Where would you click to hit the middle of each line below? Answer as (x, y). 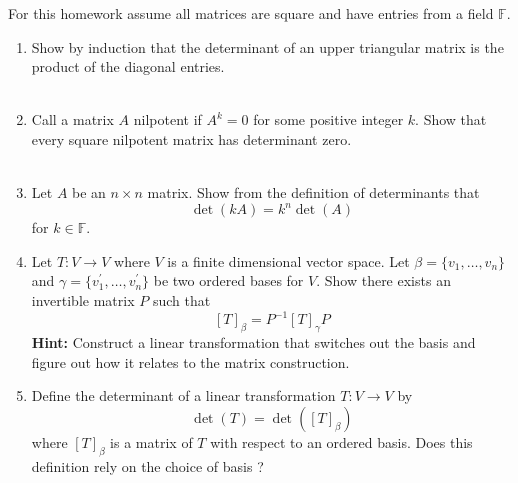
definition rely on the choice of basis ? (147, 465)
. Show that (451, 119)
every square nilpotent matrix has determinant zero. (191, 138)
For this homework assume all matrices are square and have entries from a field (251, 13)
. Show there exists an (383, 280)
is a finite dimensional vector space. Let (288, 260)
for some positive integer (328, 119)
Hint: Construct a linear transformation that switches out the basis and (253, 341)
